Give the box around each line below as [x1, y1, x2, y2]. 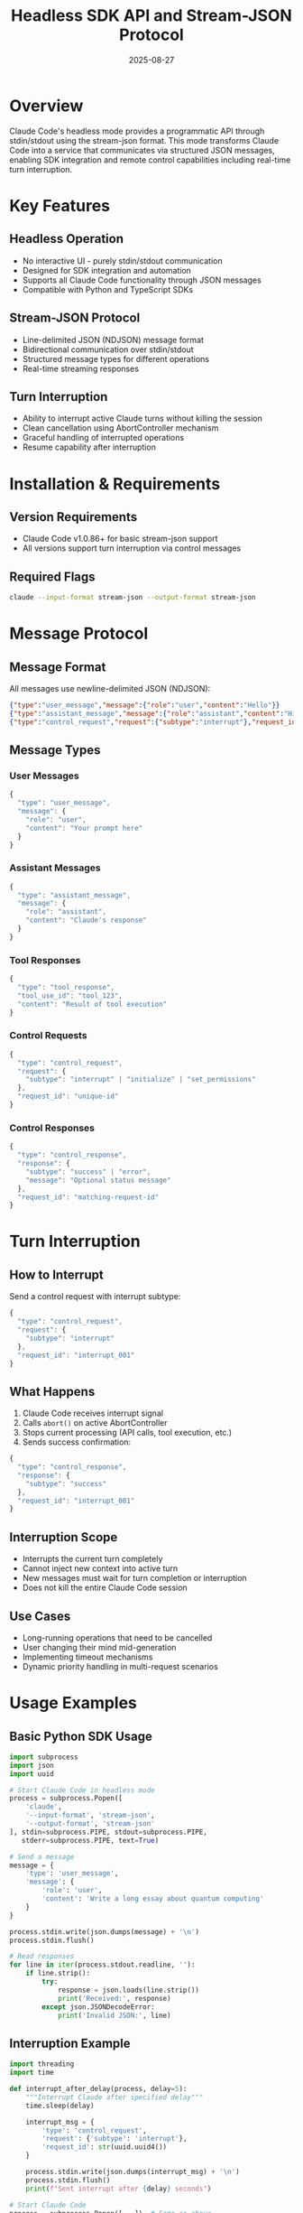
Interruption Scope [9, 1530, 118, 1545]
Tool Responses [9, 953, 81, 966]
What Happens [9, 1383, 96, 1399]
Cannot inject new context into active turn [22, 1563, 179, 1574]
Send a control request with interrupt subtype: [9, 1291, 181, 1302]
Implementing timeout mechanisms [22, 1651, 153, 1662]
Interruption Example [9, 2035, 131, 2050]
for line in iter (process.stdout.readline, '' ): [9, 1960, 196, 1969]
